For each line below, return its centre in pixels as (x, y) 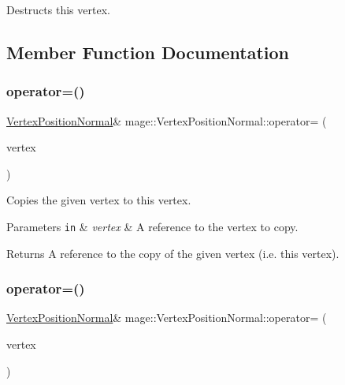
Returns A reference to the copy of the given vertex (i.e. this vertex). (173, 253)
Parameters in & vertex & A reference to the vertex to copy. (152, 226)
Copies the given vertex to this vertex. (99, 200)
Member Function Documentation (148, 52)
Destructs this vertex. (58, 9)
